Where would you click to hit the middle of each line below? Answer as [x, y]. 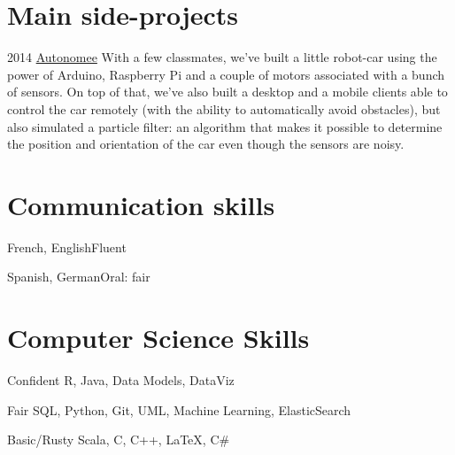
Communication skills [141, 204]
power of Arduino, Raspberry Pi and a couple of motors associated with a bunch [226, 74]
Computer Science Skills [158, 338]
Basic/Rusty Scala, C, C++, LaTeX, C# [119, 440]
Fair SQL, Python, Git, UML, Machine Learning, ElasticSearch [179, 409]
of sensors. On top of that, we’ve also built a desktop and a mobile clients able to [227, 92]
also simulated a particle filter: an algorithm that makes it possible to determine [225, 126]
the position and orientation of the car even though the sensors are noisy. [206, 144]
